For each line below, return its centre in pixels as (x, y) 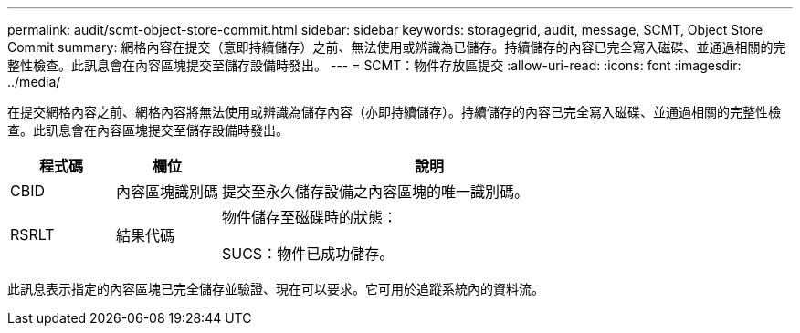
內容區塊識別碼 (168, 192)
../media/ (34, 82)
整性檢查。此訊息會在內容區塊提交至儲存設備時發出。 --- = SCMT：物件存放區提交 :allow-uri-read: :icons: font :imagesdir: (374, 65)
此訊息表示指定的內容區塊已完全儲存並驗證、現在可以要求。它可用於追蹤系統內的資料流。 (276, 289)
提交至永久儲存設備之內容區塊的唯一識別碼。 (376, 192)
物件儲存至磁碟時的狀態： (310, 217)
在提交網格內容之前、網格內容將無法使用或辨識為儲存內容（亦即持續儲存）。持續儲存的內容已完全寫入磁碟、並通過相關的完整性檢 (394, 112)
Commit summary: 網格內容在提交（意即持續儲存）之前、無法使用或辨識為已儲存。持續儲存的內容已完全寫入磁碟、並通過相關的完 (397, 47)
